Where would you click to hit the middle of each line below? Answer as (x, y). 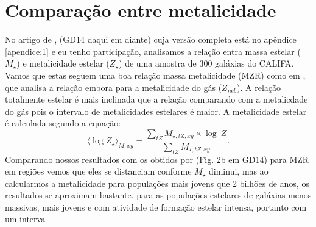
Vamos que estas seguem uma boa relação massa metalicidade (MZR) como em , (155, 75)
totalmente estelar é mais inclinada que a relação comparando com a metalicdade (156, 99)
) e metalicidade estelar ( (63, 63)
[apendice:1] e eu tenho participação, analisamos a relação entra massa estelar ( (153, 51)
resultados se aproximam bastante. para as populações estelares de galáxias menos (158, 195)
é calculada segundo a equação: (63, 123)
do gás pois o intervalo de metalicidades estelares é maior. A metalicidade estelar (156, 111)
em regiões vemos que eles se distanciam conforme (98, 171)
